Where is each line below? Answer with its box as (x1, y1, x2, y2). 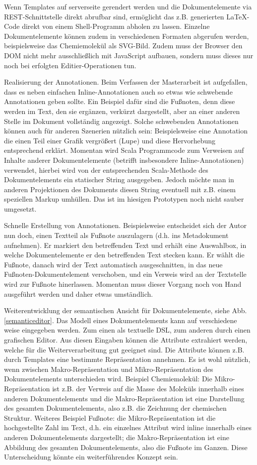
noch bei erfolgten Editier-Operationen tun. (4, 60, 136, 70)
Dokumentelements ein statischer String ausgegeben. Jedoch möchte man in (4, 174, 234, 185)
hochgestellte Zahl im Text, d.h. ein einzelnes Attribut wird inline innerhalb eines (4, 422, 252, 433)
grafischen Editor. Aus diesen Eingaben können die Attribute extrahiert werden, (4, 335, 248, 345)
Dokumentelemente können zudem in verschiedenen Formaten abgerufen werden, (4, 30, 249, 41)
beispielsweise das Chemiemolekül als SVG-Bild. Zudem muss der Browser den (4, 40, 243, 51)
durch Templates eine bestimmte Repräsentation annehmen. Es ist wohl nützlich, (4, 354, 251, 364)
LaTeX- (226, 11, 250, 21)
